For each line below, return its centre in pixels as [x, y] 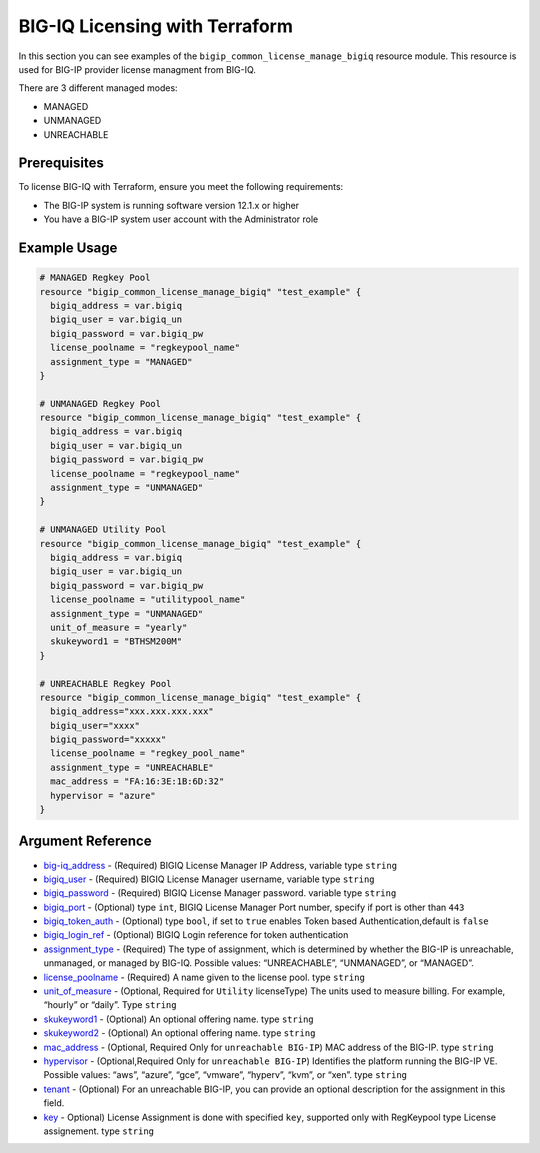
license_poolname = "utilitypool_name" [148, 599]
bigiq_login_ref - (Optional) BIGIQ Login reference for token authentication [196, 935]
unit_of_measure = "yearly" [119, 627]
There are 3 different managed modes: [98, 88]
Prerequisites [61, 163]
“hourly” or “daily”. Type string [110, 1005]
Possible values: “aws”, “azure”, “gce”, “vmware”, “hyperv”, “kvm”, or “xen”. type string [225, 1075]
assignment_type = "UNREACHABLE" [132, 767]
